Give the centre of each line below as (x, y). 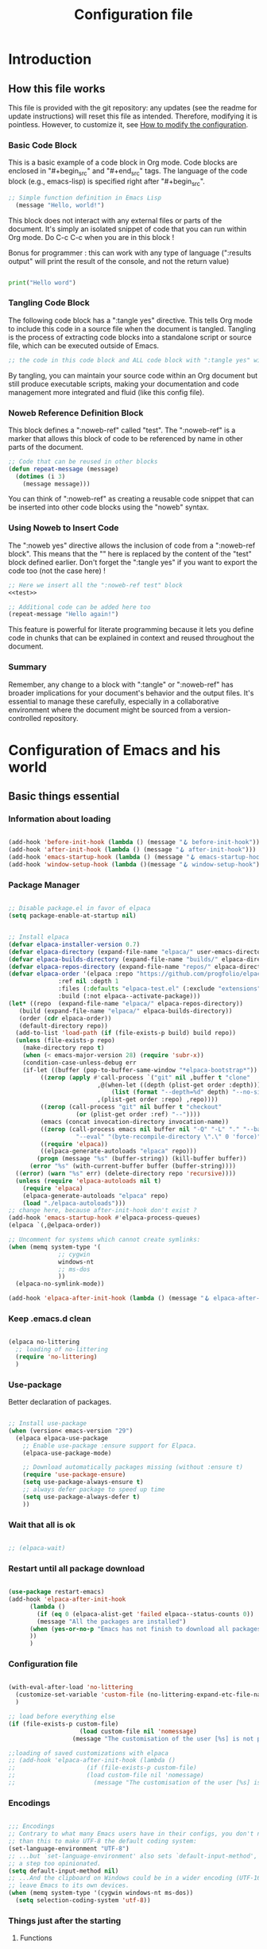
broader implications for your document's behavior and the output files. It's (131, 692)
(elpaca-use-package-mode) (67, 1453)
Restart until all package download (77, 1568)
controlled (25, 718)
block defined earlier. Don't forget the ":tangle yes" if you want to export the (133, 562)
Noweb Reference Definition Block (76, 413)
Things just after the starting (65, 1920)
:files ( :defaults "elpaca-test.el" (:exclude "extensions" (160, 989)
